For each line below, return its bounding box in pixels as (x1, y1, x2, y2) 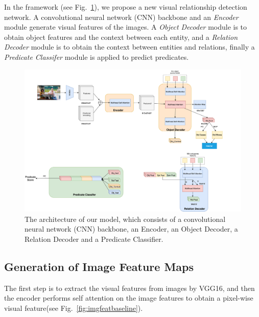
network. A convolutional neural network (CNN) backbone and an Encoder (4, 11, 239, 22)
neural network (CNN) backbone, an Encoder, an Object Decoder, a (25, 223, 238, 234)
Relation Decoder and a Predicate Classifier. (25, 234, 163, 244)
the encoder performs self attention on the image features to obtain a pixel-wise (4, 292, 253, 303)
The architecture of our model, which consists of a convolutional (25, 213, 226, 224)
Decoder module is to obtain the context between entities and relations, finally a (4, 41, 255, 52)
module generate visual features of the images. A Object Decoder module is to (4, 21, 247, 32)
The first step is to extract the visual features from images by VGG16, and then (4, 282, 255, 293)
